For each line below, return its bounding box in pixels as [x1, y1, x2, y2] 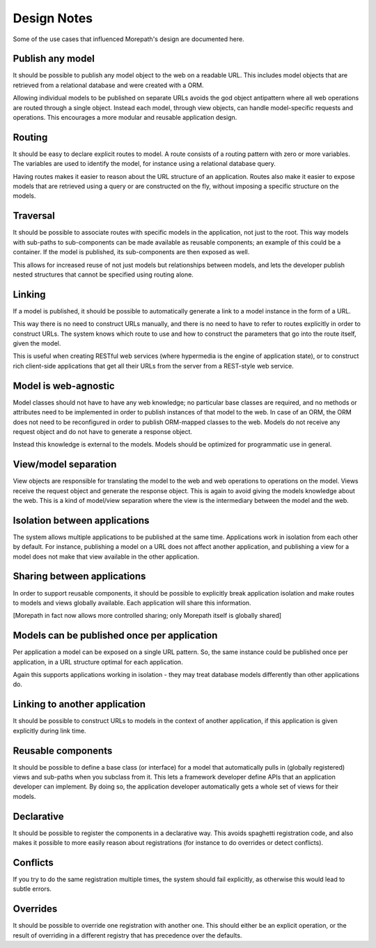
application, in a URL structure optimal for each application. [13, 658, 184, 666]
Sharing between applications [13, 570, 146, 582]
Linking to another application [13, 699, 146, 710]
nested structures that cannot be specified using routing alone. [13, 270, 194, 279]
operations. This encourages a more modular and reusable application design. [13, 114, 237, 122]
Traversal [13, 210, 55, 222]
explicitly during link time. [13, 726, 86, 735]
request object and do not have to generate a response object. [13, 427, 193, 435]
